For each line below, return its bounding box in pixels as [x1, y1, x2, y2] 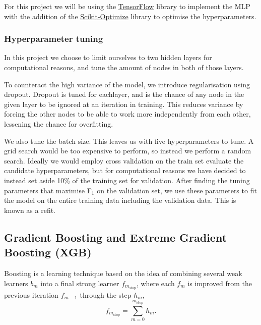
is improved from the [187, 278, 252, 288]
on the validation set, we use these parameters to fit [97, 185, 257, 195]
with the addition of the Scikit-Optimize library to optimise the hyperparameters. [4, 11, 256, 21]
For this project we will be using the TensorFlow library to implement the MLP [4, 1, 250, 11]
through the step [80, 289, 132, 300]
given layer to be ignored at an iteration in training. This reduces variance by [4, 98, 243, 109]
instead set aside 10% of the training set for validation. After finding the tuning [4, 175, 250, 185]
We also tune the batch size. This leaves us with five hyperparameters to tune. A [4, 135, 254, 146]
